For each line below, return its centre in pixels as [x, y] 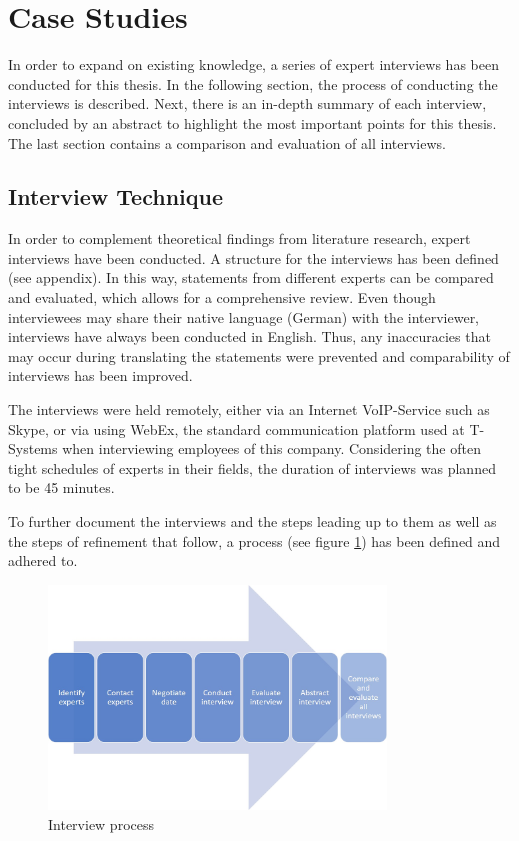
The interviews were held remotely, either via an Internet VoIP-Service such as [249, 409]
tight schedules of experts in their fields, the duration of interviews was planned [252, 467]
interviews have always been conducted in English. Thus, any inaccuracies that [249, 336]
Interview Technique [115, 196]
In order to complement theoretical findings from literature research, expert [239, 238]
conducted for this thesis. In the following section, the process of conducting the [253, 83]
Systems [33, 448]
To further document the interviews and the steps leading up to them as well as [252, 521]
